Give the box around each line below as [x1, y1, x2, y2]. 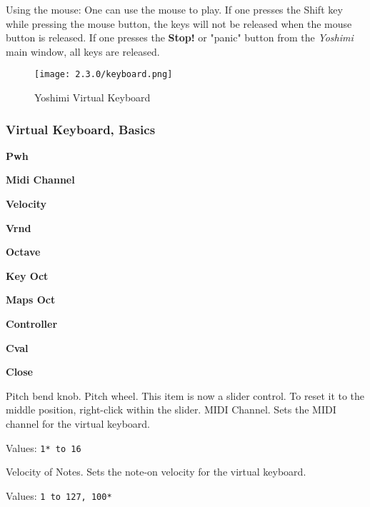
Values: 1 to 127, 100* [6, 488, 112, 503]
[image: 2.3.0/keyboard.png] [34, 69, 173, 80]
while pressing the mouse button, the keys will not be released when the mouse [6, 16, 352, 31]
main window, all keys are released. [6, 44, 160, 59]
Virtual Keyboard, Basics [6, 120, 156, 138]
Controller [6, 316, 58, 331]
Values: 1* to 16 [6, 440, 81, 455]
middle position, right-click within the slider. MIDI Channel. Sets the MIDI [6, 402, 336, 417]
